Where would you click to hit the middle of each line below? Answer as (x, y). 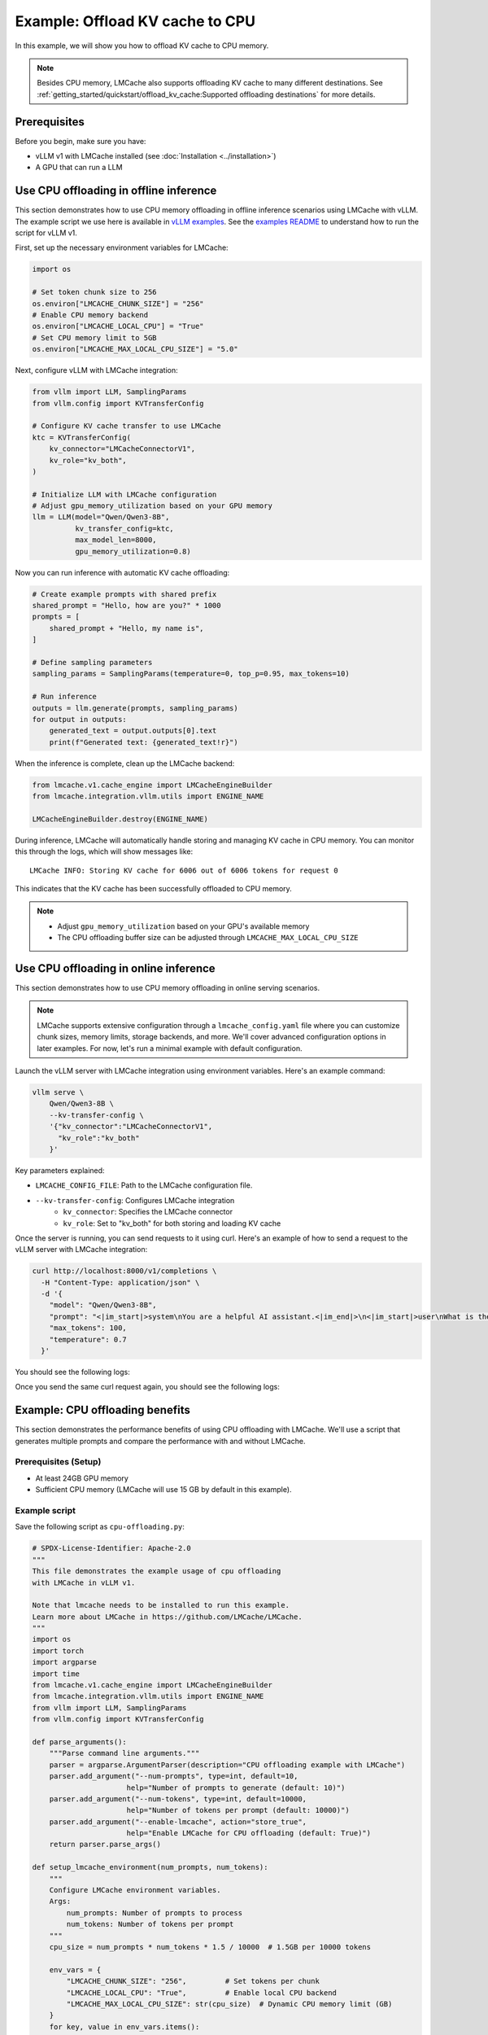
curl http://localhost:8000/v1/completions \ (124, 1271)
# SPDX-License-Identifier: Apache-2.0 (111, 1548)
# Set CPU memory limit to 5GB (95, 337)
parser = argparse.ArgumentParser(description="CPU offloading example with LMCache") (227, 1765)
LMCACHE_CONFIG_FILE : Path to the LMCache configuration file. (144, 1185)
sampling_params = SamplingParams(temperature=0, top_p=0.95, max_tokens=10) (191, 674)
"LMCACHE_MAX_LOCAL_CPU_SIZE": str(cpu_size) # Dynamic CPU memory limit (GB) (229, 2004)
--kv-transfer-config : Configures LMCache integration (135, 1200)
